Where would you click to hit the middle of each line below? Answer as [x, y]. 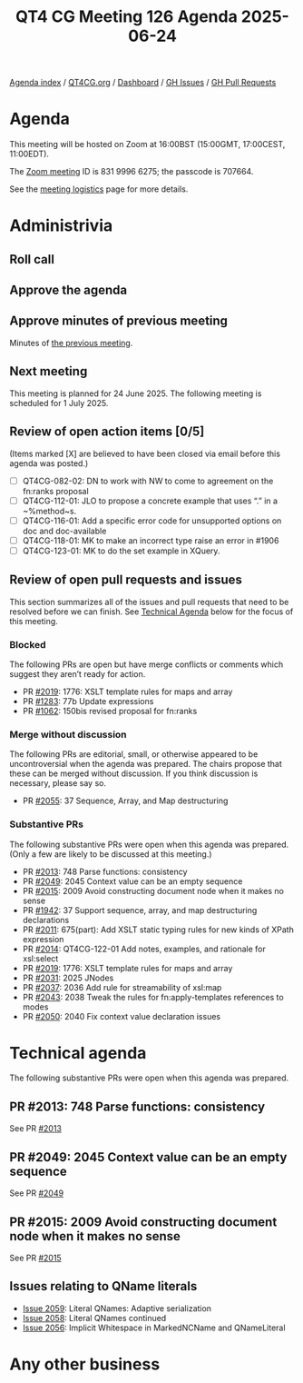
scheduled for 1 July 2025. [59, 403]
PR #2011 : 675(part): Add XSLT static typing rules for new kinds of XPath [158, 930]
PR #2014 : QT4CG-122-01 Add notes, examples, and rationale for [144, 949]
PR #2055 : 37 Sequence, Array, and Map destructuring [125, 801]
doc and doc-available [64, 531]
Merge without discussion [68, 734]
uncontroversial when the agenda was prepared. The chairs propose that [146, 764]
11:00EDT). [29, 154]
